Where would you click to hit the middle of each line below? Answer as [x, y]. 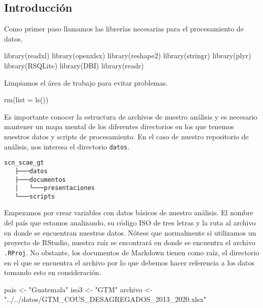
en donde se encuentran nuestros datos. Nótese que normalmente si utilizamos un [130, 232]
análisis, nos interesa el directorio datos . [67, 146]
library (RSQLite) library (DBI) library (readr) [74, 65]
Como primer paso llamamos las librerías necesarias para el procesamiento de [124, 29]
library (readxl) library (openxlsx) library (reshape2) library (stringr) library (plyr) [128, 55]
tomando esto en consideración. [53, 272]
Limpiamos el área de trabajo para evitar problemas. [86, 82]
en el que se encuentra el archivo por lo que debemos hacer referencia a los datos [129, 262]
